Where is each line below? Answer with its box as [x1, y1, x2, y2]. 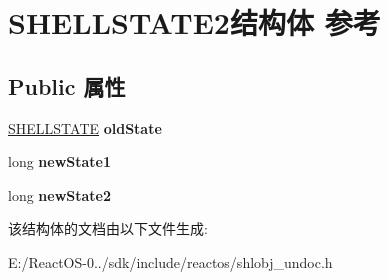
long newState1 [8, 151, 112, 172]
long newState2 [8, 184, 112, 205]
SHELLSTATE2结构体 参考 [8, 2, 381, 43]
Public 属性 [8, 70, 126, 101]
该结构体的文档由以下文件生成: [8, 218, 208, 239]
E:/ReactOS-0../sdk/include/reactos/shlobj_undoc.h [8, 251, 333, 272]
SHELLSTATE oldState [8, 117, 162, 138]
